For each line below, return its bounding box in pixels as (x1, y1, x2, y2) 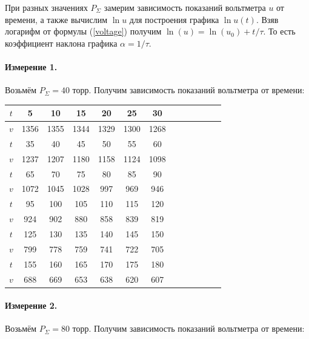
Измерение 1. (5, 60, 58, 73)
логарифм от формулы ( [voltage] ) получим (5, 25, 162, 38)
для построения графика (129, 13, 219, 25)
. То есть (263, 25, 296, 38)
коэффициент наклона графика (5, 36, 118, 49)
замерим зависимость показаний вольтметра (104, 1, 266, 13)
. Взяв (256, 13, 279, 25)
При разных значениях (5, 1, 88, 13)
